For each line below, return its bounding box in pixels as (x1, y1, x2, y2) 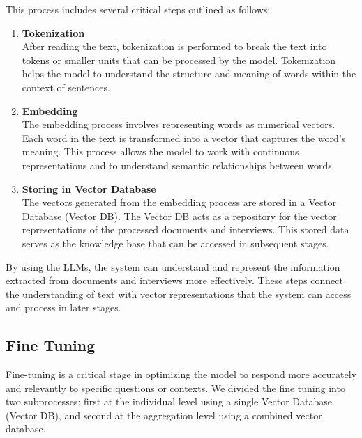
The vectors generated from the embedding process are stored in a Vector (22, 195, 336, 210)
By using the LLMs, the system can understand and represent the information (6, 259, 340, 274)
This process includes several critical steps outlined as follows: (6, 2, 271, 16)
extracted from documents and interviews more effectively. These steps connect (6, 273, 343, 288)
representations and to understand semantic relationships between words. (22, 157, 335, 172)
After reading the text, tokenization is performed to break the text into (22, 39, 327, 54)
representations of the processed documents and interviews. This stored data (22, 222, 349, 237)
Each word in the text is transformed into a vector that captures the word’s (22, 130, 346, 145)
